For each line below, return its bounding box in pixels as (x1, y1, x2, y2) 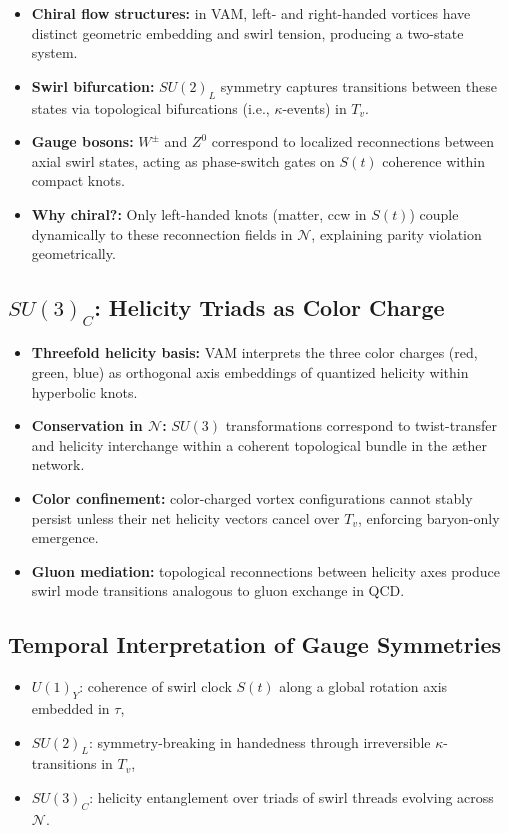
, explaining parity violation (311, 223, 482, 244)
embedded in (31, 698, 110, 719)
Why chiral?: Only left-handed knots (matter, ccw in (31, 203, 367, 224)
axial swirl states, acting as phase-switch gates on (31, 150, 335, 171)
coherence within (382, 150, 486, 171)
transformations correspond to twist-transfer (225, 415, 497, 436)
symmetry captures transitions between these (220, 75, 497, 96)
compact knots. (31, 170, 125, 191)
